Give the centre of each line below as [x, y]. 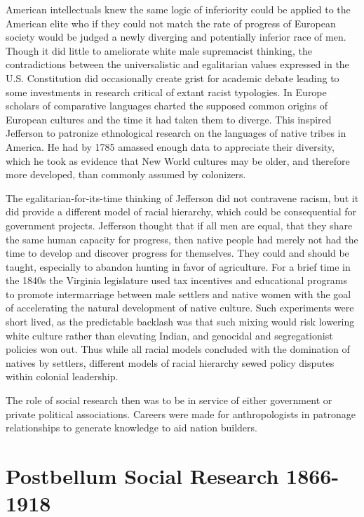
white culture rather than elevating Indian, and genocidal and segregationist [169, 335]
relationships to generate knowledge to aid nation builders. [132, 428]
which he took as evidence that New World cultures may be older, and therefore [178, 160]
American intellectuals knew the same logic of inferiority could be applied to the [178, 9]
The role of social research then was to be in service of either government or [169, 400]
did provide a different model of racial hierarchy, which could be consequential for [181, 211]
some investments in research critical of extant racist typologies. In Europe [166, 92]
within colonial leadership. [62, 376]
